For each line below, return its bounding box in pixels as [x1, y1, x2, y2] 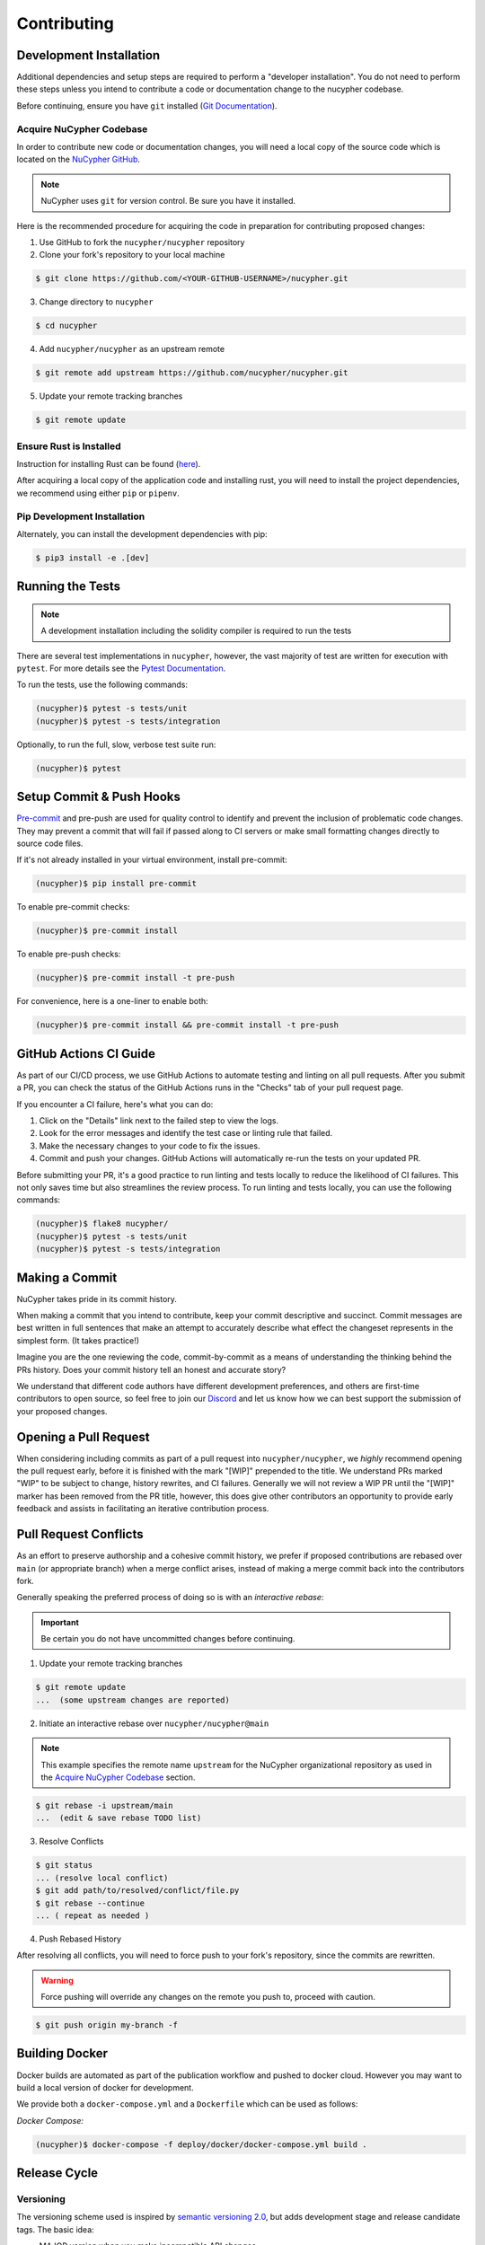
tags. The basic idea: [16, 2223, 94, 2235]
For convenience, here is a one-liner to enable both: [16, 996, 208, 1007]
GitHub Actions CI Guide [16, 1046, 156, 1061]
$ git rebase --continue [35, 1897, 145, 1908]
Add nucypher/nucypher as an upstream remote [39, 344, 225, 355]
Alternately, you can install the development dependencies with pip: [16, 528, 269, 539]
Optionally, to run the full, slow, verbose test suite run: [16, 739, 216, 750]
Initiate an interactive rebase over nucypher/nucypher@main [39, 1718, 269, 1729]
